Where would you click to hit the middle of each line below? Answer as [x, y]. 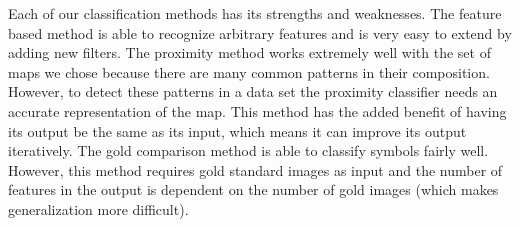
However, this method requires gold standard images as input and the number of [255, 169]
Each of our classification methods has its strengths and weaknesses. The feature [255, 13]
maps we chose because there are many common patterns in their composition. [249, 71]
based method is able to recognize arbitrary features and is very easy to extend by [260, 32]
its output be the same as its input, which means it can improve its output [237, 130]
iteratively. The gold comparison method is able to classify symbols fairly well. [248, 150]
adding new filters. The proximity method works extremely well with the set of [249, 52]
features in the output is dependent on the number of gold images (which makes [253, 189]
